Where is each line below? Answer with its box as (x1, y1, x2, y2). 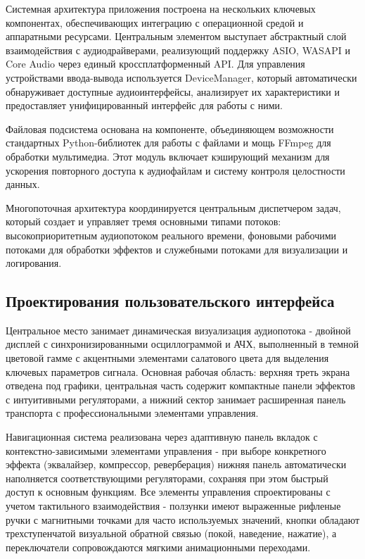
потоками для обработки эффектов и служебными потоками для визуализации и (6, 241, 348, 256)
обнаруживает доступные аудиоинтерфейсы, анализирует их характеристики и (6, 84, 340, 99)
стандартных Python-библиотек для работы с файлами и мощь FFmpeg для (6, 135, 331, 150)
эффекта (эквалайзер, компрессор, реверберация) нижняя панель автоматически (6, 457, 347, 472)
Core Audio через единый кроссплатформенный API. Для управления (6, 56, 305, 71)
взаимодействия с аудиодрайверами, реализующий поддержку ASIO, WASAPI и (6, 42, 351, 57)
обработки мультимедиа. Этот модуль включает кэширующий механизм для (6, 149, 330, 163)
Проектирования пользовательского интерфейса (6, 290, 335, 312)
